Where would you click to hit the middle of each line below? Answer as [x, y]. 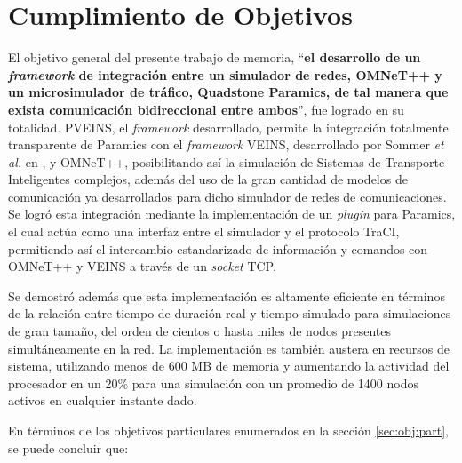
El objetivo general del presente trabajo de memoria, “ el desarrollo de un [215, 57]
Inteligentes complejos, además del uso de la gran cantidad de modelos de [208, 179]
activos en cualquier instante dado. [103, 400]
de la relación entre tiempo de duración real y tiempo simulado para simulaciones [230, 313]
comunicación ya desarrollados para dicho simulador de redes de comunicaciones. [227, 196]
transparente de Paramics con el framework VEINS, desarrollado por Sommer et [226, 144]
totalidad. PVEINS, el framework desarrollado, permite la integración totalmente [228, 127]
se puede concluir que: [68, 447]
